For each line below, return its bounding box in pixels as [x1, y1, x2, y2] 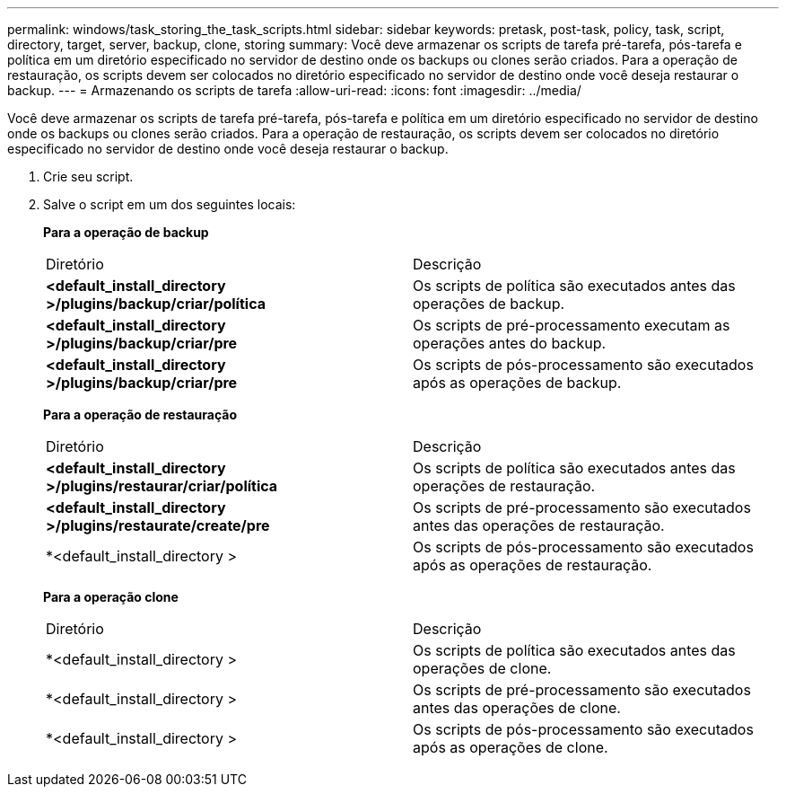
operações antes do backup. [413, 334, 607, 352]
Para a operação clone [43, 589, 179, 604]
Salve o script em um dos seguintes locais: [43, 197, 296, 212]
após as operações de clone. [413, 738, 608, 756]
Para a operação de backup [43, 225, 209, 240]
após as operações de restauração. [413, 556, 652, 574]
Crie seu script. [43, 169, 134, 184]
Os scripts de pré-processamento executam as [413, 316, 730, 334]
